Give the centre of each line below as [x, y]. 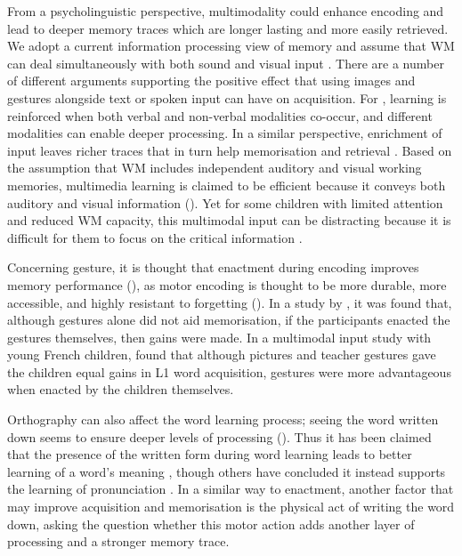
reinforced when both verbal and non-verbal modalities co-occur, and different [220, 115]
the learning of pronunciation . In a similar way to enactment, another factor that [231, 489]
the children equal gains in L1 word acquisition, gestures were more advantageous [229, 371]
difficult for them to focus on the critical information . [155, 237]
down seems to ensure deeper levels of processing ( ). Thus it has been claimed [219, 436]
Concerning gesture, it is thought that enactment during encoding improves [213, 267]
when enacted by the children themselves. [121, 389]
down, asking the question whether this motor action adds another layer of [211, 524]
